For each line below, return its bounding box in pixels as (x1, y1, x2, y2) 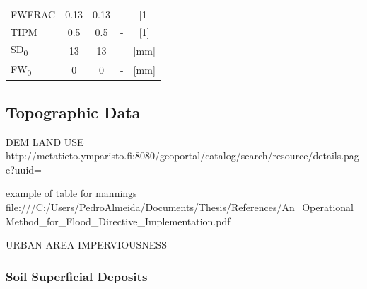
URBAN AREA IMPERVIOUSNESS (6, 237, 167, 252)
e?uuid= (6, 161, 42, 176)
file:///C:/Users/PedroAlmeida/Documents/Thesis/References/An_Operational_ (6, 200, 361, 215)
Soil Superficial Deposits (6, 267, 148, 285)
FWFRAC (11, 6, 56, 21)
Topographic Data (6, 101, 141, 123)
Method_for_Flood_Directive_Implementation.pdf (6, 213, 231, 228)
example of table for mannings (6, 186, 137, 200)
